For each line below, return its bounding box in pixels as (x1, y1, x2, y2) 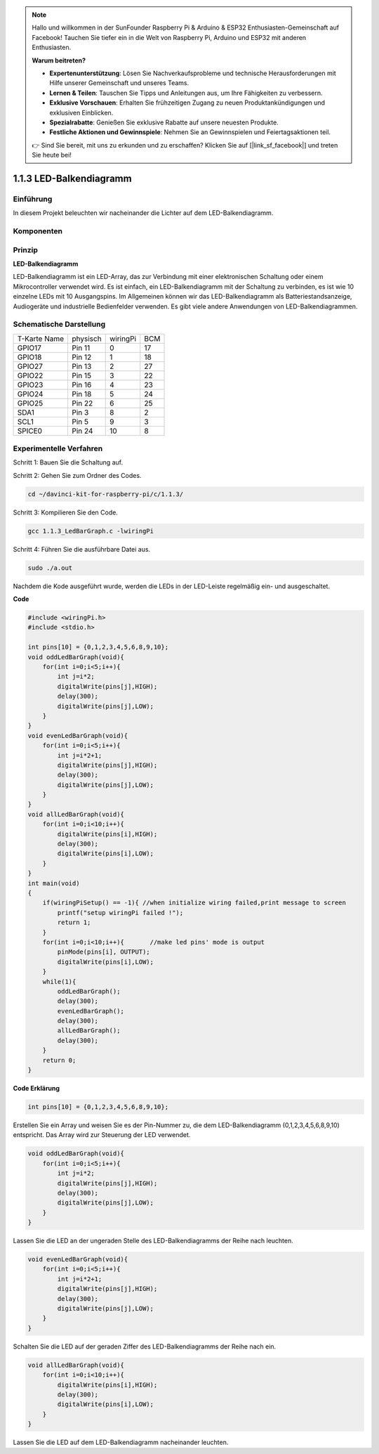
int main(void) (27, 879, 80, 887)
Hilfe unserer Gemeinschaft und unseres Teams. (49, 79, 189, 87)
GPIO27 (17, 361, 44, 371)
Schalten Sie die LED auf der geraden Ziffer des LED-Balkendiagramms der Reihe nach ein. (13, 1342, 277, 1351)
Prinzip (13, 245, 39, 254)
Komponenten (13, 226, 63, 235)
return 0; (42, 1056, 77, 1064)
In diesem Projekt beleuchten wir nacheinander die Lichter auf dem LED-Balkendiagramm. (13, 209, 274, 217)
